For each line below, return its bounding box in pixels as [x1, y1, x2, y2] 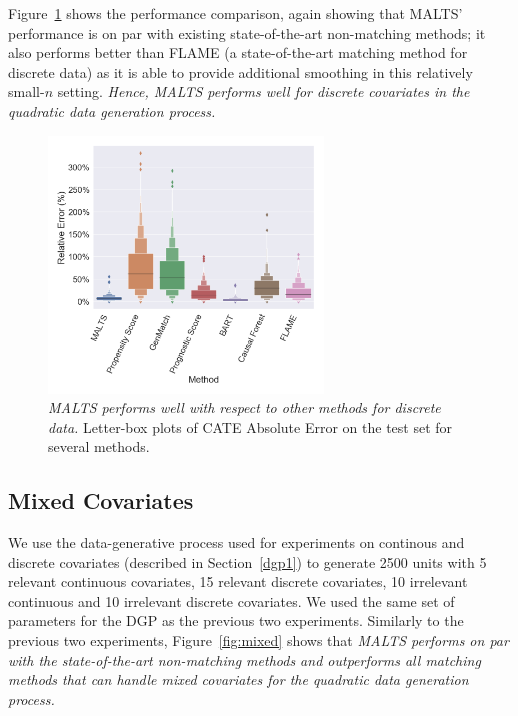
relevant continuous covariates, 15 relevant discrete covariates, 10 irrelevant [8, 571, 468, 592]
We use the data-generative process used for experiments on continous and [8, 532, 465, 553]
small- [8, 81, 45, 102]
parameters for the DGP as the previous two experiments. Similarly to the [8, 610, 464, 631]
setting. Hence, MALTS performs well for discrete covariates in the [57, 81, 470, 102]
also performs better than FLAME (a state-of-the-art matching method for [8, 42, 468, 63]
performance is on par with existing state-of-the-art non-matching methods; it [8, 22, 486, 43]
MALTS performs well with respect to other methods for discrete [48, 397, 441, 418]
